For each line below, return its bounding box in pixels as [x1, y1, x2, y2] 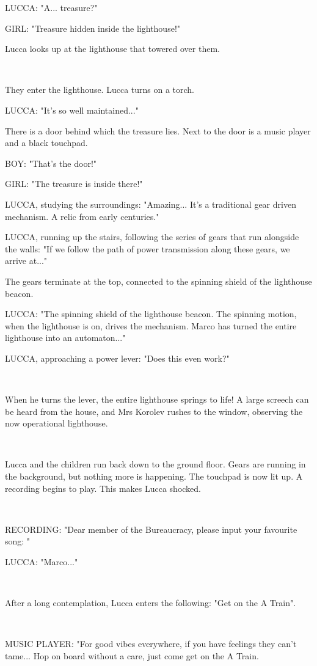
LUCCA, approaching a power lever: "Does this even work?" [5, 351, 230, 364]
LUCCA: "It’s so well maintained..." [5, 103, 139, 116]
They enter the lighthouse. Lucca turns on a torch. [5, 83, 195, 96]
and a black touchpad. [5, 136, 88, 149]
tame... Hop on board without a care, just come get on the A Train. [5, 649, 259, 662]
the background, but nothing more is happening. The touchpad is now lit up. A [5, 470, 303, 483]
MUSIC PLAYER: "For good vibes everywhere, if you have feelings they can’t [5, 637, 297, 650]
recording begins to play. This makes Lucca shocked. [5, 481, 202, 494]
